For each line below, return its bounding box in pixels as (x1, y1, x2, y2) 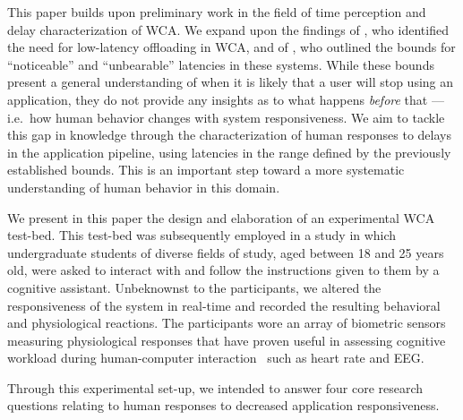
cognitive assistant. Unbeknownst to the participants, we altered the (7, 278, 382, 296)
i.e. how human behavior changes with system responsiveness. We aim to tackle (7, 107, 445, 126)
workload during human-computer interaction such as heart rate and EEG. (7, 348, 424, 367)
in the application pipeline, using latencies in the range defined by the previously (7, 142, 451, 161)
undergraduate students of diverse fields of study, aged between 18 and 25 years (7, 243, 444, 261)
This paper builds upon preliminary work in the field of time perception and (7, 3, 426, 21)
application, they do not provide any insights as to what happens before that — (7, 90, 444, 108)
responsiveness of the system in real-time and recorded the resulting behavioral (7, 296, 441, 314)
